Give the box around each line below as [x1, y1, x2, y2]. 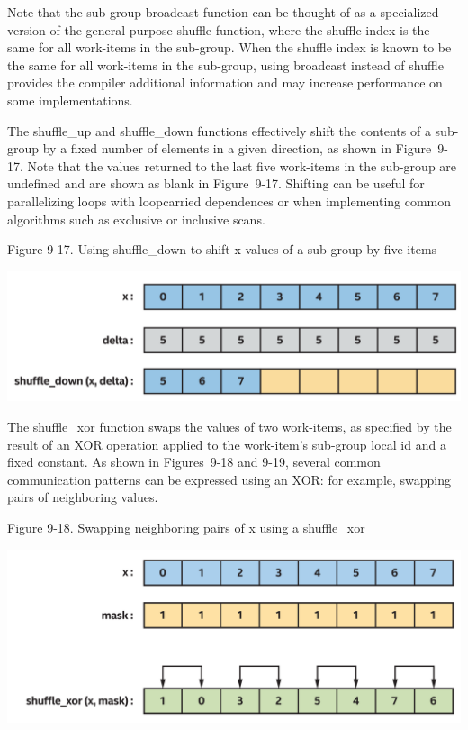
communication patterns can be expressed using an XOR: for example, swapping [7, 470, 452, 488]
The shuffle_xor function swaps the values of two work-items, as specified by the [7, 417, 452, 436]
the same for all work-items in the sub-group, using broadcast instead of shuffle [7, 55, 444, 74]
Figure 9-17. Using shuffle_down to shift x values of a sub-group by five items [7, 240, 437, 259]
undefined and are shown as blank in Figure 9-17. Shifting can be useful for [7, 174, 425, 193]
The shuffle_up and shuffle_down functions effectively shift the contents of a [7, 121, 431, 140]
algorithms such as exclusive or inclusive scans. [7, 209, 265, 228]
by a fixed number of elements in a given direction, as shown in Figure [42, 139, 432, 158]
